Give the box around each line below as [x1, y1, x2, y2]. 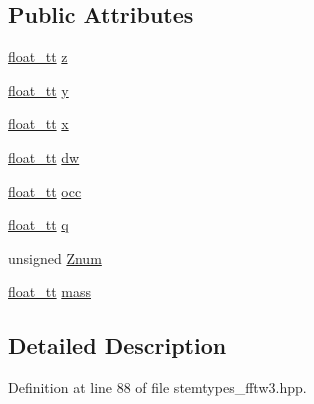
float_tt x [8, 113, 69, 134]
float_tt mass [8, 281, 91, 302]
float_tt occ [8, 180, 82, 201]
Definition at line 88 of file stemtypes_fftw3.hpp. [8, 377, 307, 398]
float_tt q [8, 214, 69, 235]
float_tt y [8, 79, 69, 100]
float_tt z [8, 46, 68, 67]
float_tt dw [8, 146, 80, 167]
